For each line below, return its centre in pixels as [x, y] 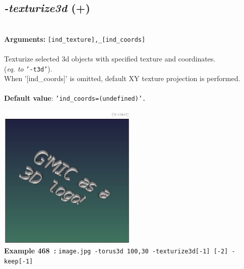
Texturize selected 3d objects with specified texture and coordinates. [110, 59]
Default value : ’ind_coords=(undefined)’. [75, 98]
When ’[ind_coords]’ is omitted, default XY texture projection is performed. [122, 78]
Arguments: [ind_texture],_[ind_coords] [75, 39]
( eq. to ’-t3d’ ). [28, 68]
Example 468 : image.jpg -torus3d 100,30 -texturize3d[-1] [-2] [116, 251]
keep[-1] [19, 261]
